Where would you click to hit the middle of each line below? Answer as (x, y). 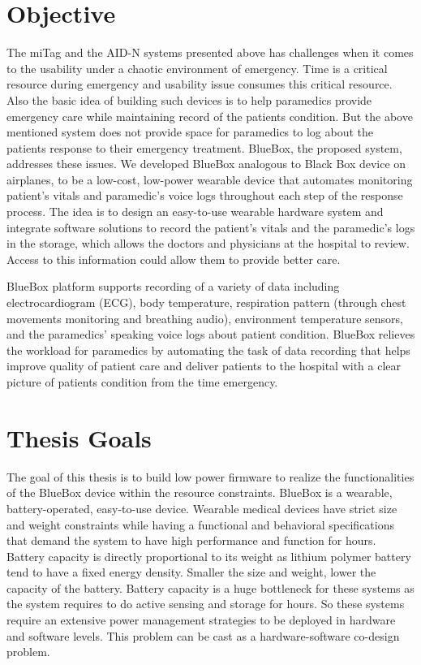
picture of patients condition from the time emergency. (142, 382)
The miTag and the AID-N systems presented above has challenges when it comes (210, 52)
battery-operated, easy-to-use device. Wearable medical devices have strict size (202, 508)
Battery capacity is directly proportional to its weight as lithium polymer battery (209, 556)
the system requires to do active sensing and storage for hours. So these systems (206, 604)
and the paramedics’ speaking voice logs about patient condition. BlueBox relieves (211, 334)
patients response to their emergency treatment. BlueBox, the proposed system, (204, 147)
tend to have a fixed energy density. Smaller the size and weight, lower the (191, 572)
